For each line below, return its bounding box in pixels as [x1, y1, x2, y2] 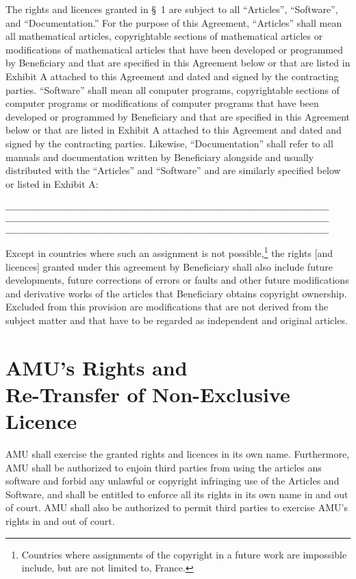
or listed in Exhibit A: [5, 176, 99, 190]
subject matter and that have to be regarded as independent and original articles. [5, 312, 348, 327]
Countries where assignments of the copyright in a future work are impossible [21, 547, 347, 561]
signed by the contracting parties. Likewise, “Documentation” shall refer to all [5, 136, 333, 150]
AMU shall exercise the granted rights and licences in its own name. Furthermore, [5, 447, 350, 460]
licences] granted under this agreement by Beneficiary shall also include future [5, 259, 333, 273]
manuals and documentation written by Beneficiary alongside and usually [5, 149, 314, 164]
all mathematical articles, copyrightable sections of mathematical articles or [5, 29, 323, 43]
